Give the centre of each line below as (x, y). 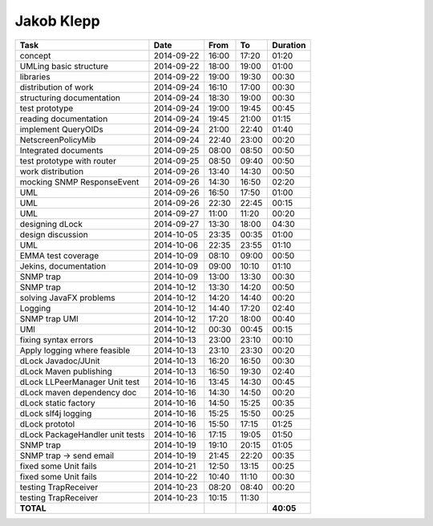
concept (35, 55)
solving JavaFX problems (67, 297)
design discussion (54, 234)
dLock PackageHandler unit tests (82, 435)
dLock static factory (57, 403)
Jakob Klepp (57, 21)
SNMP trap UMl (49, 318)
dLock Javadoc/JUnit (60, 361)
